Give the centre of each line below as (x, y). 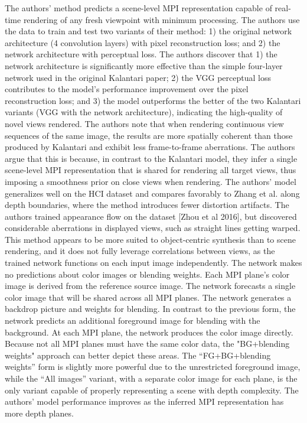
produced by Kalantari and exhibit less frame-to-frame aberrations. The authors (150, 147)
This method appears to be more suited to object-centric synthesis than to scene (150, 239)
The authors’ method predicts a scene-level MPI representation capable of (138, 8)
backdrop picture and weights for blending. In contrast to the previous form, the (150, 309)
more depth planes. (39, 413)
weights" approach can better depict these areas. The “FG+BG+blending (138, 355)
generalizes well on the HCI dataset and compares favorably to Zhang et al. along (152, 193)
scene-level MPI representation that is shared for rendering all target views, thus (151, 170)
